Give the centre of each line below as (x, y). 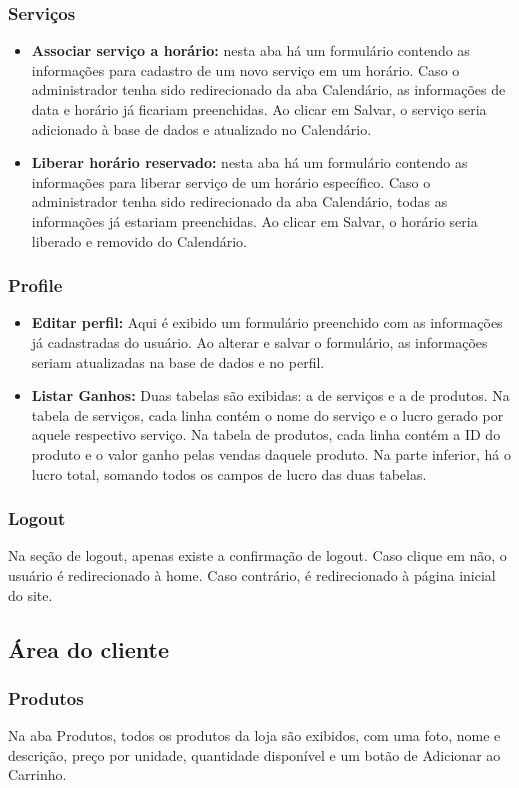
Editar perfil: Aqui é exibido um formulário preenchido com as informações (267, 322)
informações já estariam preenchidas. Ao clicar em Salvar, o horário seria (254, 220)
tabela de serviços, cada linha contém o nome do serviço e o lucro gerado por (267, 414)
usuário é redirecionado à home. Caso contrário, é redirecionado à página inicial (252, 574)
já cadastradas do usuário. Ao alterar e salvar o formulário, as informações (259, 341)
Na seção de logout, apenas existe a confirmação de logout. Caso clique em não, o (257, 555)
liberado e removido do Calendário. (139, 240)
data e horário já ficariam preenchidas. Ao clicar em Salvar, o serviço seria (259, 109)
